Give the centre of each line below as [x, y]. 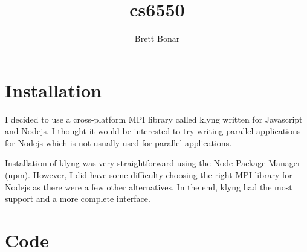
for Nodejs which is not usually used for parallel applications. [118, 142]
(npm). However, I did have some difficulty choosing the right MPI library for [149, 175]
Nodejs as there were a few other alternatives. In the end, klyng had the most [149, 186]
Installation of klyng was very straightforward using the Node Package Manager [153, 163]
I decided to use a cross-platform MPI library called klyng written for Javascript [154, 119]
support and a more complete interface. [78, 199]
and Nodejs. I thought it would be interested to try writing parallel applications [153, 131]
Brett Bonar [157, 38]
